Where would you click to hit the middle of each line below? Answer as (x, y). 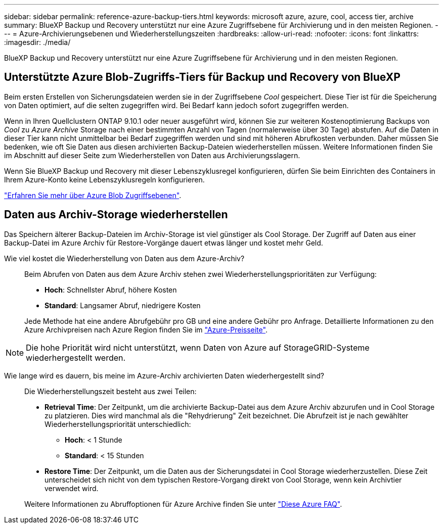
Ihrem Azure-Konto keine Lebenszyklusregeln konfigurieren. (104, 179)
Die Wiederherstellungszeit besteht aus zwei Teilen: (110, 391)
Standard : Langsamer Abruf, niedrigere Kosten (123, 305)
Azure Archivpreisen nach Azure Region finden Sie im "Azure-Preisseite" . (146, 329)
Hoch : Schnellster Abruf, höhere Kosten (111, 290)
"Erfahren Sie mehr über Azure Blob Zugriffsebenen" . (93, 195)
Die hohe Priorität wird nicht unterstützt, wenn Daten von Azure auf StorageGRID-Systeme (198, 347)
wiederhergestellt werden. (76, 357)
